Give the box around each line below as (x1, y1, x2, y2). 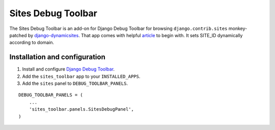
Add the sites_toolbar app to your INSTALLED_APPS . (22, 73, 141, 79)
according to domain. (9, 40, 54, 46)
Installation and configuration (9, 53, 105, 61)
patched (9, 32, 28, 38)
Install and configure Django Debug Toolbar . (22, 66, 115, 72)
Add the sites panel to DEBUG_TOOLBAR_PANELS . (22, 80, 128, 86)
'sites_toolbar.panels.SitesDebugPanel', (29, 107, 134, 112)
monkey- (228, 25, 248, 31)
